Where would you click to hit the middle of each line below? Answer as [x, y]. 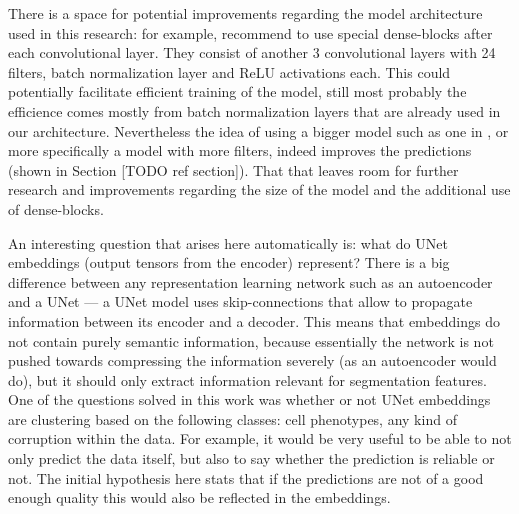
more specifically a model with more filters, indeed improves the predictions [240, 150]
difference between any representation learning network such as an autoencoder [250, 281]
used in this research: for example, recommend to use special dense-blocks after [250, 32]
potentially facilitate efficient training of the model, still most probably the [237, 91]
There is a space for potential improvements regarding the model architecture [245, 13]
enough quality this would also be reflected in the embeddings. [199, 497]
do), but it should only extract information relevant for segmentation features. [247, 379]
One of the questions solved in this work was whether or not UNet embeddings [249, 399]
